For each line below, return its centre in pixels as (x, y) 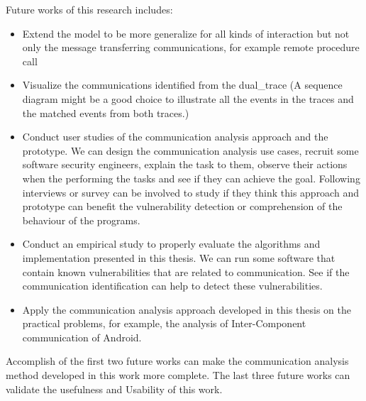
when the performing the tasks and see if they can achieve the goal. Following (191, 178)
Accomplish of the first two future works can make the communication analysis (177, 361)
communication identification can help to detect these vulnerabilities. (172, 286)
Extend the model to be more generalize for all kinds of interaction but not (186, 33)
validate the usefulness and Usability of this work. (114, 389)
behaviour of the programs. (81, 220)
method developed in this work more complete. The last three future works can (178, 375)
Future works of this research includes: (89, 9)
